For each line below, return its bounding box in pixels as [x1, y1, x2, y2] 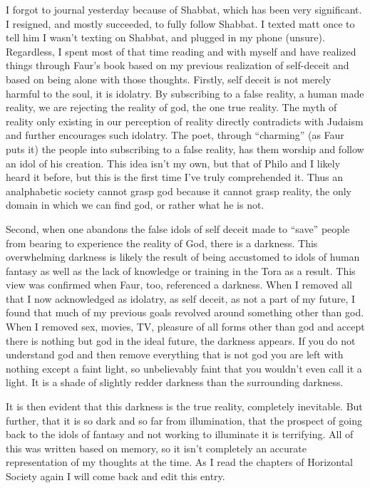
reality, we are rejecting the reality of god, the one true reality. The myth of [6, 100, 337, 115]
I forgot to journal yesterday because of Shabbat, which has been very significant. [6, 2, 362, 16]
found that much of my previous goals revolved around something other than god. [6, 305, 364, 320]
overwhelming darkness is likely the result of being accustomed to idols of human [6, 249, 360, 264]
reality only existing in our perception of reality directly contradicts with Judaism [6, 113, 364, 128]
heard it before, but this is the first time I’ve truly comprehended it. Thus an [6, 170, 344, 185]
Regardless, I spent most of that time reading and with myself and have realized [6, 43, 356, 58]
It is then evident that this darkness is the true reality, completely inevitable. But [6, 399, 363, 414]
